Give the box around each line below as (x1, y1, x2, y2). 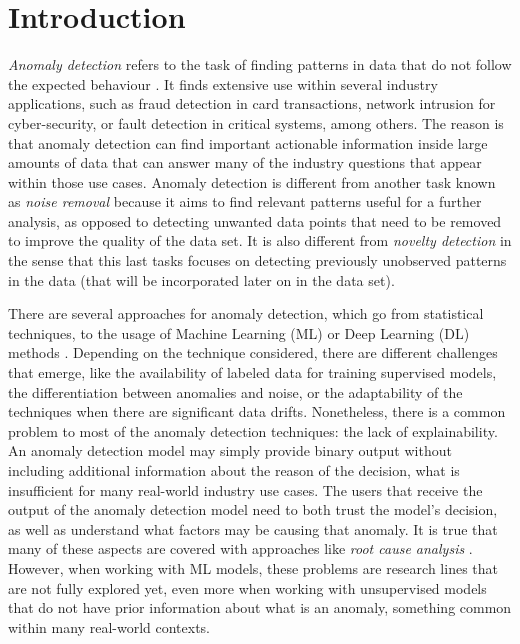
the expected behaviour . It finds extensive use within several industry (8, 73, 438, 94)
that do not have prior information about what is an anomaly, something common (8, 597, 512, 618)
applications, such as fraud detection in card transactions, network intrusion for (8, 93, 496, 114)
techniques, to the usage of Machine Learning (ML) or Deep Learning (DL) (8, 322, 470, 343)
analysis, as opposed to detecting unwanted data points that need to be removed (8, 210, 502, 231)
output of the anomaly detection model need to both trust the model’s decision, (8, 499, 498, 520)
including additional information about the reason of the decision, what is (8, 460, 460, 480)
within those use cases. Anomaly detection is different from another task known (8, 171, 496, 192)
